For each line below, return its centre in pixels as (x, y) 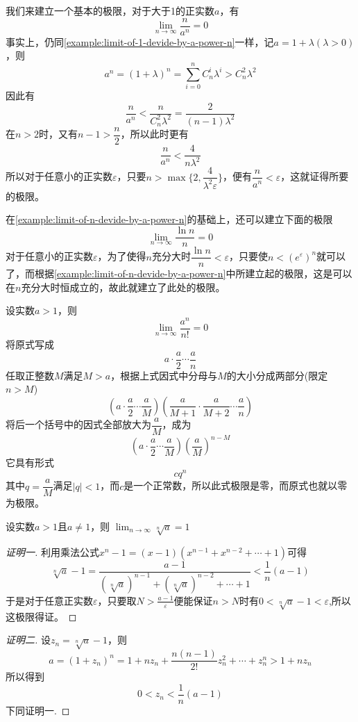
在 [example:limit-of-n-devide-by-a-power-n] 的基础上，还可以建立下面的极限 (169, 219)
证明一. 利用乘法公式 (52, 551)
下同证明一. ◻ (38, 710)
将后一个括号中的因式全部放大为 (78, 424)
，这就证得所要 (315, 176)
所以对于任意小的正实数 (59, 176)
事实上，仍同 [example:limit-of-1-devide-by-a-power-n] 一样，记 (140, 41)
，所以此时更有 (154, 134)
